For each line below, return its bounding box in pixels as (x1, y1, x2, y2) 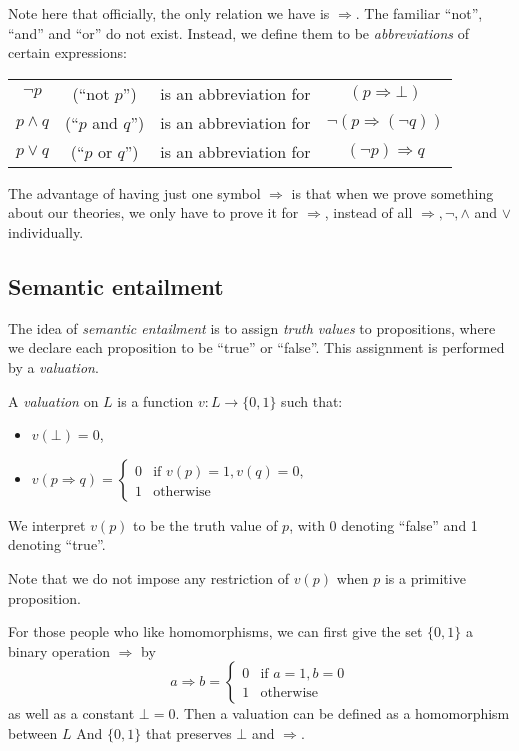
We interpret (8, 514, 86, 535)
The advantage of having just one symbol (8, 182, 261, 203)
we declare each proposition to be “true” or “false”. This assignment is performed (8, 337, 505, 358)
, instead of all (324, 202, 413, 223)
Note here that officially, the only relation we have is (8, 3, 330, 23)
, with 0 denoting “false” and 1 (289, 514, 478, 535)
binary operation (8, 640, 111, 661)
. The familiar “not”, (355, 3, 483, 23)
